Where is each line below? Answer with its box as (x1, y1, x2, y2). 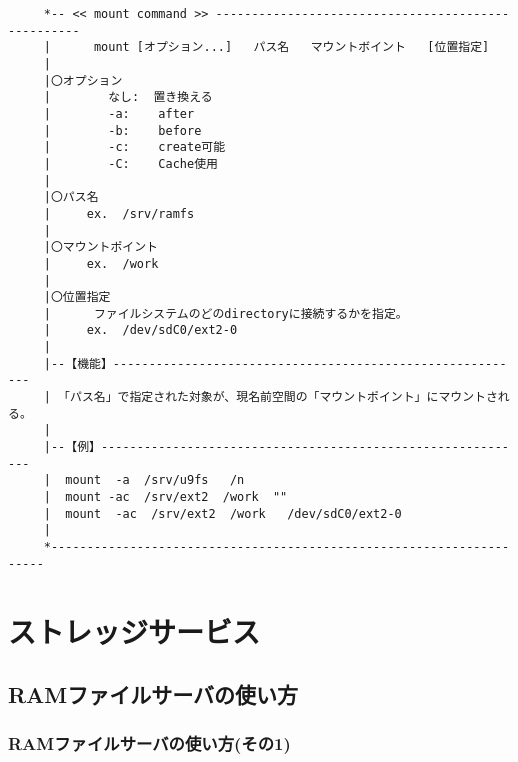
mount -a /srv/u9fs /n (65, 473, 245, 488)
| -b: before (43, 123, 202, 138)
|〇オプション (43, 73, 123, 88)
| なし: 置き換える (43, 90, 213, 105)
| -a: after (43, 106, 195, 121)
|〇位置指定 (43, 290, 111, 305)
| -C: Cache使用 (43, 156, 218, 171)
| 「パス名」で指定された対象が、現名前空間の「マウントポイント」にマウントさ (43, 390, 498, 405)
